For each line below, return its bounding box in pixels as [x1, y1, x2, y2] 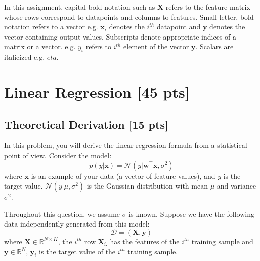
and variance [216, 180, 256, 191]
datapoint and [156, 21, 201, 32]
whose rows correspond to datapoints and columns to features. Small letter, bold [4, 11, 254, 22]
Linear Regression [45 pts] [4, 81, 190, 102]
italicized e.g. [4, 52, 45, 62]
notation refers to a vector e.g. [4, 21, 98, 32]
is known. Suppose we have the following [128, 208, 255, 219]
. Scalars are [195, 41, 234, 52]
